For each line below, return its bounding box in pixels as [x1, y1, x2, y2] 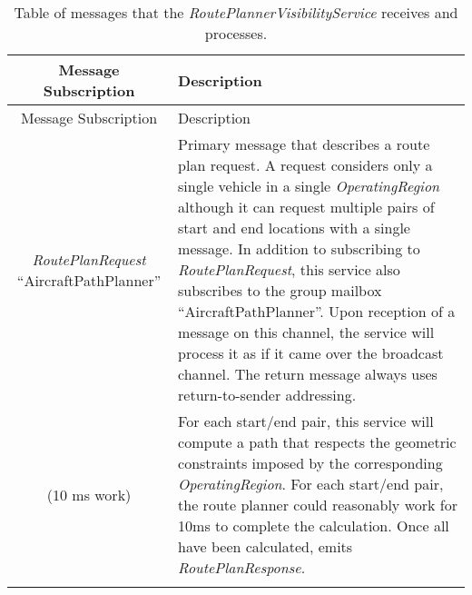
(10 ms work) [46, 483, 132, 505]
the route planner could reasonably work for [178, 494, 457, 515]
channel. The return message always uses [178, 363, 438, 384]
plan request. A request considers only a [178, 154, 433, 175]
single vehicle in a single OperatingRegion [178, 175, 440, 196]
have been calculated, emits [178, 536, 353, 557]
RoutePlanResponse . [178, 557, 306, 578]
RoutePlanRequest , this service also [178, 259, 400, 280]
